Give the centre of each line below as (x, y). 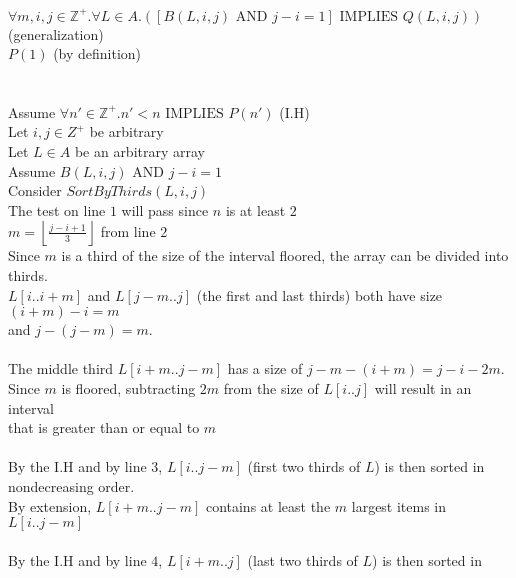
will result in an (423, 388)
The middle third (61, 368)
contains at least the (268, 505)
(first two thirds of (304, 466)
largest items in (399, 505)
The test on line (57, 209)
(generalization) (56, 33)
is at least (255, 209)
